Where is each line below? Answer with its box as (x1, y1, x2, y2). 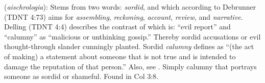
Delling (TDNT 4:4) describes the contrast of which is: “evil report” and (4, 21, 231, 32)
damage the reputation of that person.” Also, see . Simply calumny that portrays (4, 61, 257, 71)
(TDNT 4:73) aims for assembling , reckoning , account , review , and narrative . (4, 11, 243, 22)
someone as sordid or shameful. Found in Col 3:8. (4, 71, 158, 81)
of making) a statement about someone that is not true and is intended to (4, 51, 236, 61)
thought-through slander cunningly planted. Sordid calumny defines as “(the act (4, 41, 254, 52)
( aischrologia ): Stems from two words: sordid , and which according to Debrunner (4, 2, 256, 12)
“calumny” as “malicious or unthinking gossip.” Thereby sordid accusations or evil (4, 31, 261, 41)
